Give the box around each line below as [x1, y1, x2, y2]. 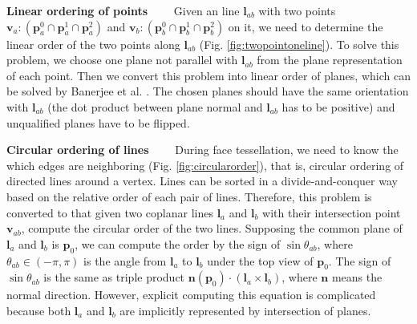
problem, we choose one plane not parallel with [6, 51, 238, 68]
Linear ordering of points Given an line [6, 2, 240, 18]
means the [331, 269, 383, 286]
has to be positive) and [281, 98, 395, 115]
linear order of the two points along [6, 35, 180, 52]
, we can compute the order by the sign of [75, 235, 281, 252]
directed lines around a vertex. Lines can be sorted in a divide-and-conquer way [6, 172, 398, 189]
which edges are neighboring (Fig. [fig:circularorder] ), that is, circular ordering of [6, 156, 404, 173]
